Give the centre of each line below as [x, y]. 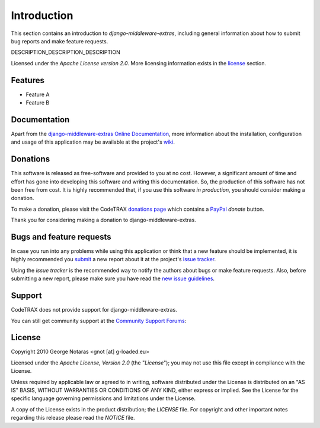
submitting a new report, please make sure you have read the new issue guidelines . [113, 278]
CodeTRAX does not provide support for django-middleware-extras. [94, 310]
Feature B [38, 103]
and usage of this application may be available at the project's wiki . [93, 142]
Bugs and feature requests [61, 237]
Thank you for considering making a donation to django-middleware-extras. [104, 220]
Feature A [38, 94]
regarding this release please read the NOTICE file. [73, 418]
